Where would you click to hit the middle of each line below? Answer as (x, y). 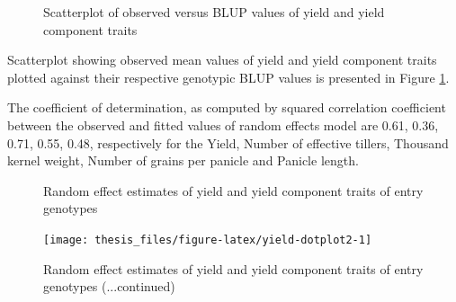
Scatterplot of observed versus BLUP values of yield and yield (214, 12)
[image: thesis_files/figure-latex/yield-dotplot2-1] (208, 240)
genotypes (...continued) (109, 286)
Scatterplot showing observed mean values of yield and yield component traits (222, 60)
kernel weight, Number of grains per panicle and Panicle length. (183, 160)
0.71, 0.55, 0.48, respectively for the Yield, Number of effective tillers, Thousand (228, 142)
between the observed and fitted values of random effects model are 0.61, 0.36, (223, 124)
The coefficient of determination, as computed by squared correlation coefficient (227, 107)
